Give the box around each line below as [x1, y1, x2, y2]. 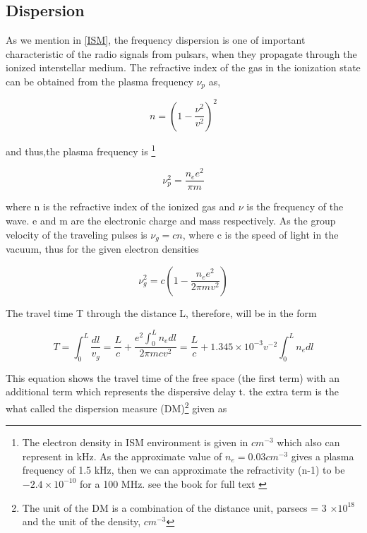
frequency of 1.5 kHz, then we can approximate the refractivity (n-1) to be [22, 462, 345, 477]
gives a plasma [291, 448, 354, 463]
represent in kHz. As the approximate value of [22, 448, 222, 463]
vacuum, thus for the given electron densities [6, 241, 199, 256]
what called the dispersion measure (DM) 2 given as [6, 398, 227, 415]
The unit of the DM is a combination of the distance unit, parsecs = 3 [22, 500, 327, 515]
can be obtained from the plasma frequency [6, 73, 193, 88]
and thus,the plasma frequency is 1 [6, 141, 156, 158]
